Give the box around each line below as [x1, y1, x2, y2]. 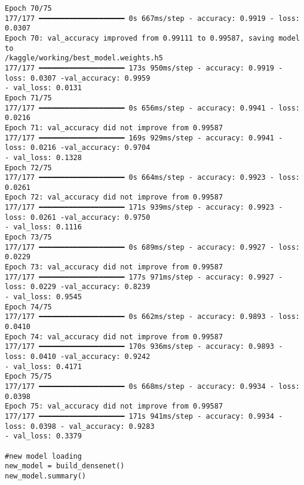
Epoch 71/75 [5, 93, 52, 102]
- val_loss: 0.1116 [5, 223, 82, 232]
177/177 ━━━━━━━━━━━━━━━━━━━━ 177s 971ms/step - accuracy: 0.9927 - [5, 272, 283, 281]
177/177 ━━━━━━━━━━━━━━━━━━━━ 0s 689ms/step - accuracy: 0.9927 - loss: [5, 242, 300, 251]
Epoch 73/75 [5, 233, 52, 242]
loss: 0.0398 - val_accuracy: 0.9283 [5, 422, 155, 431]
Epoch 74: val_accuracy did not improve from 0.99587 [5, 332, 223, 341]
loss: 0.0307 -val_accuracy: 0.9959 [5, 73, 151, 82]
